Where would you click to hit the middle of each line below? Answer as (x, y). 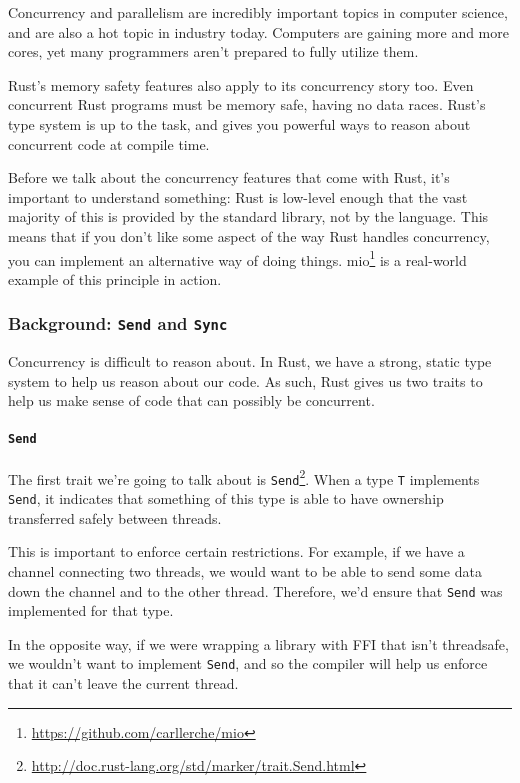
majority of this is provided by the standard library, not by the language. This (248, 216)
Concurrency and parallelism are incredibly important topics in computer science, (258, 12)
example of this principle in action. (115, 278)
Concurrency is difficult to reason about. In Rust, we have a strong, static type (250, 361)
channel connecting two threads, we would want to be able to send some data (245, 570)
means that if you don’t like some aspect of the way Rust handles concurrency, (249, 235)
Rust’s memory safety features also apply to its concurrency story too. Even (241, 84)
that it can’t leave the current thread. (123, 683)
